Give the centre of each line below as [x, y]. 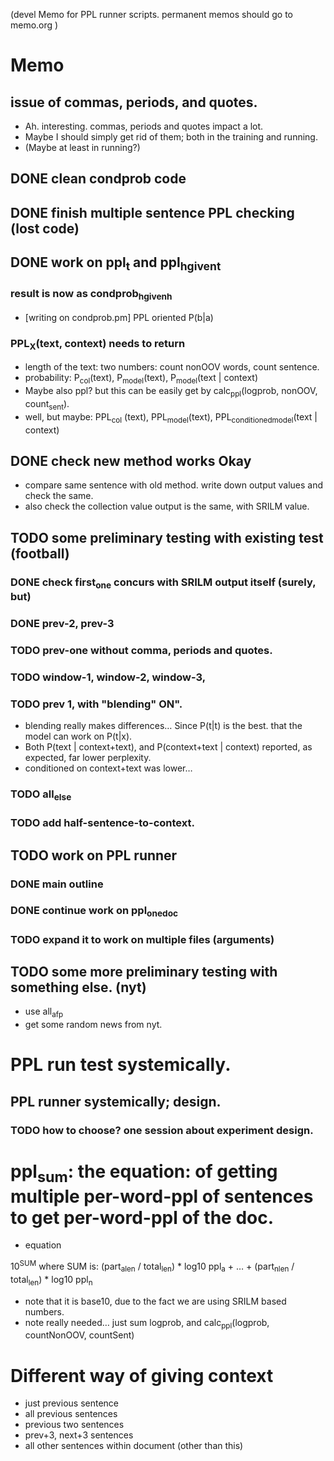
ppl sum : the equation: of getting [144, 1173]
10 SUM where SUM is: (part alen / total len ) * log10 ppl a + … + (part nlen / [152, 1266]
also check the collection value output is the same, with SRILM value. [167, 506]
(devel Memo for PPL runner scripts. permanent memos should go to [152, 14]
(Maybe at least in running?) [82, 147]
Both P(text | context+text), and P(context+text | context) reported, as [168, 747]
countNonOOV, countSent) [79, 1335]
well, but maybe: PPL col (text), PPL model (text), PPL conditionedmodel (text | [171, 417]
